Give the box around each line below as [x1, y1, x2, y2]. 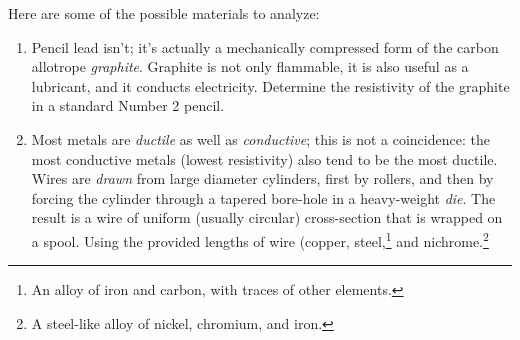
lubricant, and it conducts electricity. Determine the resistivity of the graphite [31, 75, 510, 96]
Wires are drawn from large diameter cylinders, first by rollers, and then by [31, 168, 494, 189]
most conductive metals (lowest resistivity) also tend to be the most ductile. [31, 148, 498, 169]
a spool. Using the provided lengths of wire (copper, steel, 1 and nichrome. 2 [31, 227, 489, 251]
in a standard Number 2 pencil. [31, 95, 225, 116]
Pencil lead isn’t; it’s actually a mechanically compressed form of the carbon [31, 36, 499, 57]
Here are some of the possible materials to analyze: [8, 3, 320, 23]
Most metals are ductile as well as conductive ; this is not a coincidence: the [31, 128, 490, 149]
